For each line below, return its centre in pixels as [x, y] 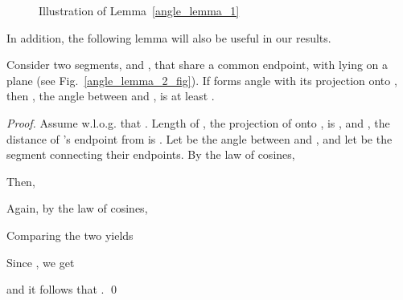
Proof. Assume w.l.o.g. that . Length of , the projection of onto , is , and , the [198, 122]
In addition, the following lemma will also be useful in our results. [169, 37]
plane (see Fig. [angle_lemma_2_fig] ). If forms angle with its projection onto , [202, 80]
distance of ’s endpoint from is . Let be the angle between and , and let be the [199, 138]
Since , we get [41, 262]
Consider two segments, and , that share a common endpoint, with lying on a [197, 65]
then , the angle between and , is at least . [111, 96]
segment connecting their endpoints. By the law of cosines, [151, 154]
